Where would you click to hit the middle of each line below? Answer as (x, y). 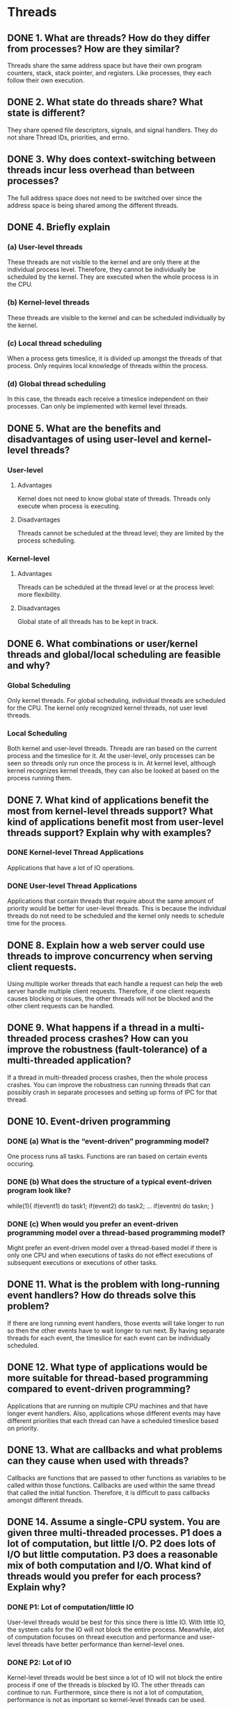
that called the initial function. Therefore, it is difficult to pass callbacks (109, 1492)
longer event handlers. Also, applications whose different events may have (114, 1413)
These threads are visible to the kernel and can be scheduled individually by (116, 317)
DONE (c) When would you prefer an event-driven (93, 1224)
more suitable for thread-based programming (108, 1378)
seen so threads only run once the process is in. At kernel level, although (112, 764)
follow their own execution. (46, 80)
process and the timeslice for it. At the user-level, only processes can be (111, 756)
